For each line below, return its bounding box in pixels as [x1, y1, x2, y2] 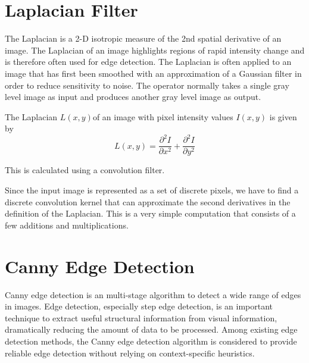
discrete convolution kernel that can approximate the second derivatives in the [5, 195, 291, 208]
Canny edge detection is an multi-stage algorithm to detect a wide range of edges [5, 288, 301, 301]
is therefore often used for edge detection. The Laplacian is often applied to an [5, 55, 292, 68]
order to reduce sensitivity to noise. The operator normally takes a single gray [5, 79, 289, 91]
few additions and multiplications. [5, 218, 129, 231]
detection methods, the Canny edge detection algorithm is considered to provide [5, 334, 297, 347]
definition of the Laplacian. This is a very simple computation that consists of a [5, 207, 296, 220]
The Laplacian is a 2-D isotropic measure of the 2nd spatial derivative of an [5, 32, 282, 45]
